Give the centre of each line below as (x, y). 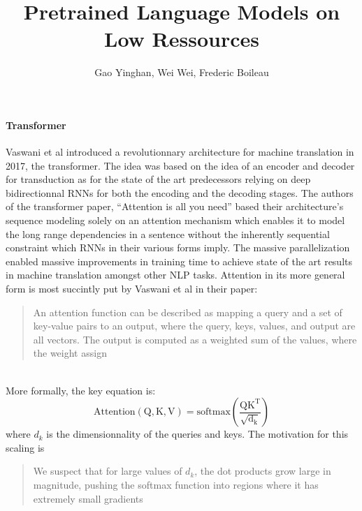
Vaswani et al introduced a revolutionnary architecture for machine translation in (180, 152)
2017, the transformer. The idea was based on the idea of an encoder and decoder (180, 165)
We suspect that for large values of (108, 471)
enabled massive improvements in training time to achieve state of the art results (179, 261)
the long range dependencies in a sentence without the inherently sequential (168, 234)
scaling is (25, 447)
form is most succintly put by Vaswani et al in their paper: (132, 289)
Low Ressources (182, 39)
